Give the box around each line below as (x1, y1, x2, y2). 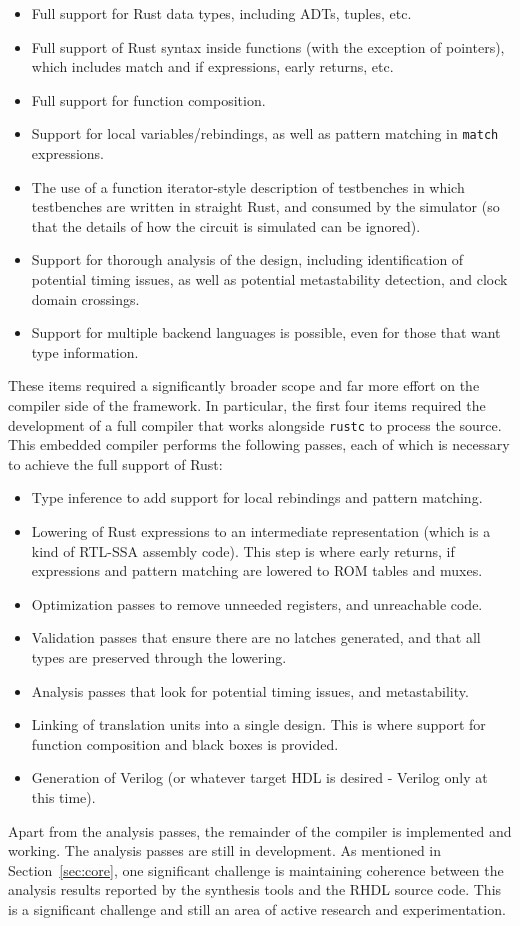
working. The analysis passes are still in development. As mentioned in (8, 840, 442, 861)
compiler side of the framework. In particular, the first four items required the (8, 394, 486, 415)
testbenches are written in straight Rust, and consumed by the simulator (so (31, 196, 500, 217)
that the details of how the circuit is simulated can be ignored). (31, 215, 421, 236)
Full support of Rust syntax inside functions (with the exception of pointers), (31, 36, 505, 57)
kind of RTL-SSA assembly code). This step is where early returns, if (31, 540, 455, 561)
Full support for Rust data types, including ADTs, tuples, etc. (31, 3, 412, 23)
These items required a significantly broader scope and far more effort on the (8, 375, 480, 396)
